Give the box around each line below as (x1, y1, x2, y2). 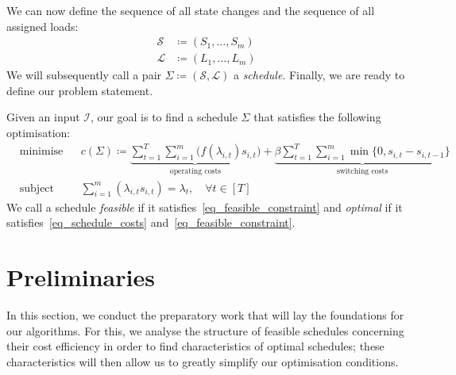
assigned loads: (6, 17, 79, 34)
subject (19, 182, 55, 194)
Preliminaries (6, 261, 155, 293)
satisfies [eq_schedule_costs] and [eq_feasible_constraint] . (6, 214, 296, 231)
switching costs (336, 166, 388, 175)
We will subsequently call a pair (6, 67, 162, 83)
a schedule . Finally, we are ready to (233, 67, 405, 83)
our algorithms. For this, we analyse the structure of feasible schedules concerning (6, 322, 404, 339)
